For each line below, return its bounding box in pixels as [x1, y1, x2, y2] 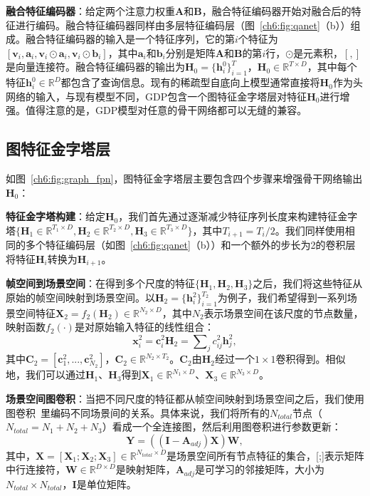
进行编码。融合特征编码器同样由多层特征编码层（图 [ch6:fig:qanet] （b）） [15, 17, 351, 32]
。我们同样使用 [275, 222, 345, 237]
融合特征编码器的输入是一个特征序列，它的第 [25, 31, 235, 46]
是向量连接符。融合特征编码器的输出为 [6, 59, 185, 74]
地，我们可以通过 [6, 367, 85, 382]
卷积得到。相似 [275, 351, 346, 366]
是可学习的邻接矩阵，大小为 [194, 462, 324, 477]
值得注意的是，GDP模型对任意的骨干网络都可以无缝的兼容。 [25, 103, 307, 118]
